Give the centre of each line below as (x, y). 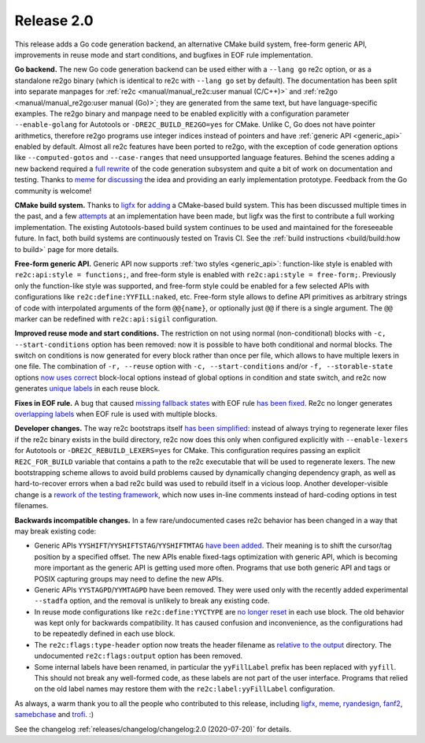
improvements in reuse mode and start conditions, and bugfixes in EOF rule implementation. (164, 54)
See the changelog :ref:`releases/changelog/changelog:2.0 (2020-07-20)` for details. (153, 729)
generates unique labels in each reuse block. (87, 388)
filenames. (31, 506)
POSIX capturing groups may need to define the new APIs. (129, 578)
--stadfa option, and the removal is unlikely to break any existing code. (152, 601)
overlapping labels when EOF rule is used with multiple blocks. (116, 414)
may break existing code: (55, 531)
